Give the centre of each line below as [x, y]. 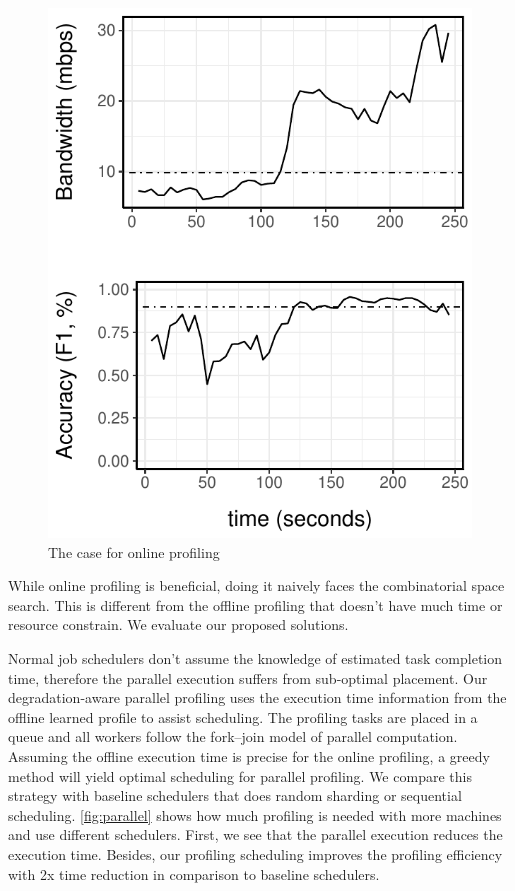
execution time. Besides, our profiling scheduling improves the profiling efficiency [255, 853]
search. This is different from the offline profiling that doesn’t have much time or [255, 604]
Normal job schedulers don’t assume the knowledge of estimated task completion [255, 657]
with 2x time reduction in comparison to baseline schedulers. [194, 873]
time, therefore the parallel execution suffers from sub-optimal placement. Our [248, 677]
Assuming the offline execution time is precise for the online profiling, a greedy [249, 755]
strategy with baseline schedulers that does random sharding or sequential [235, 795]
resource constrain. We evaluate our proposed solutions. [178, 624]
